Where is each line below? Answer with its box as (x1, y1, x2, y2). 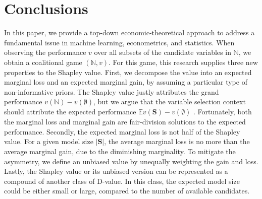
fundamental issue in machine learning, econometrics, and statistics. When (4, 37, 235, 47)
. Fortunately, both (193, 106, 252, 117)
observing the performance (4, 47, 86, 57)
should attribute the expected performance (4, 106, 136, 117)
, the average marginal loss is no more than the (104, 136, 250, 147)
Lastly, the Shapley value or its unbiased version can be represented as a (4, 166, 228, 176)
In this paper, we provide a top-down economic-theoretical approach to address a (4, 27, 255, 38)
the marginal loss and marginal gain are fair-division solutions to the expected (4, 116, 246, 127)
